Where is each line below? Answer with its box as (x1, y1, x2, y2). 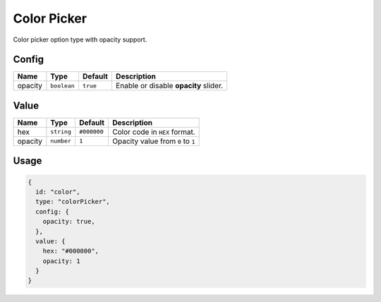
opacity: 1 (42, 257, 80, 265)
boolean (50, 82, 75, 90)
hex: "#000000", (42, 247, 99, 255)
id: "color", (35, 188, 80, 195)
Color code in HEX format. (112, 127, 195, 137)
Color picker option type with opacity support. (13, 35, 147, 44)
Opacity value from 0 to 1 (112, 136, 195, 146)
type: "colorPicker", (35, 198, 111, 206)
